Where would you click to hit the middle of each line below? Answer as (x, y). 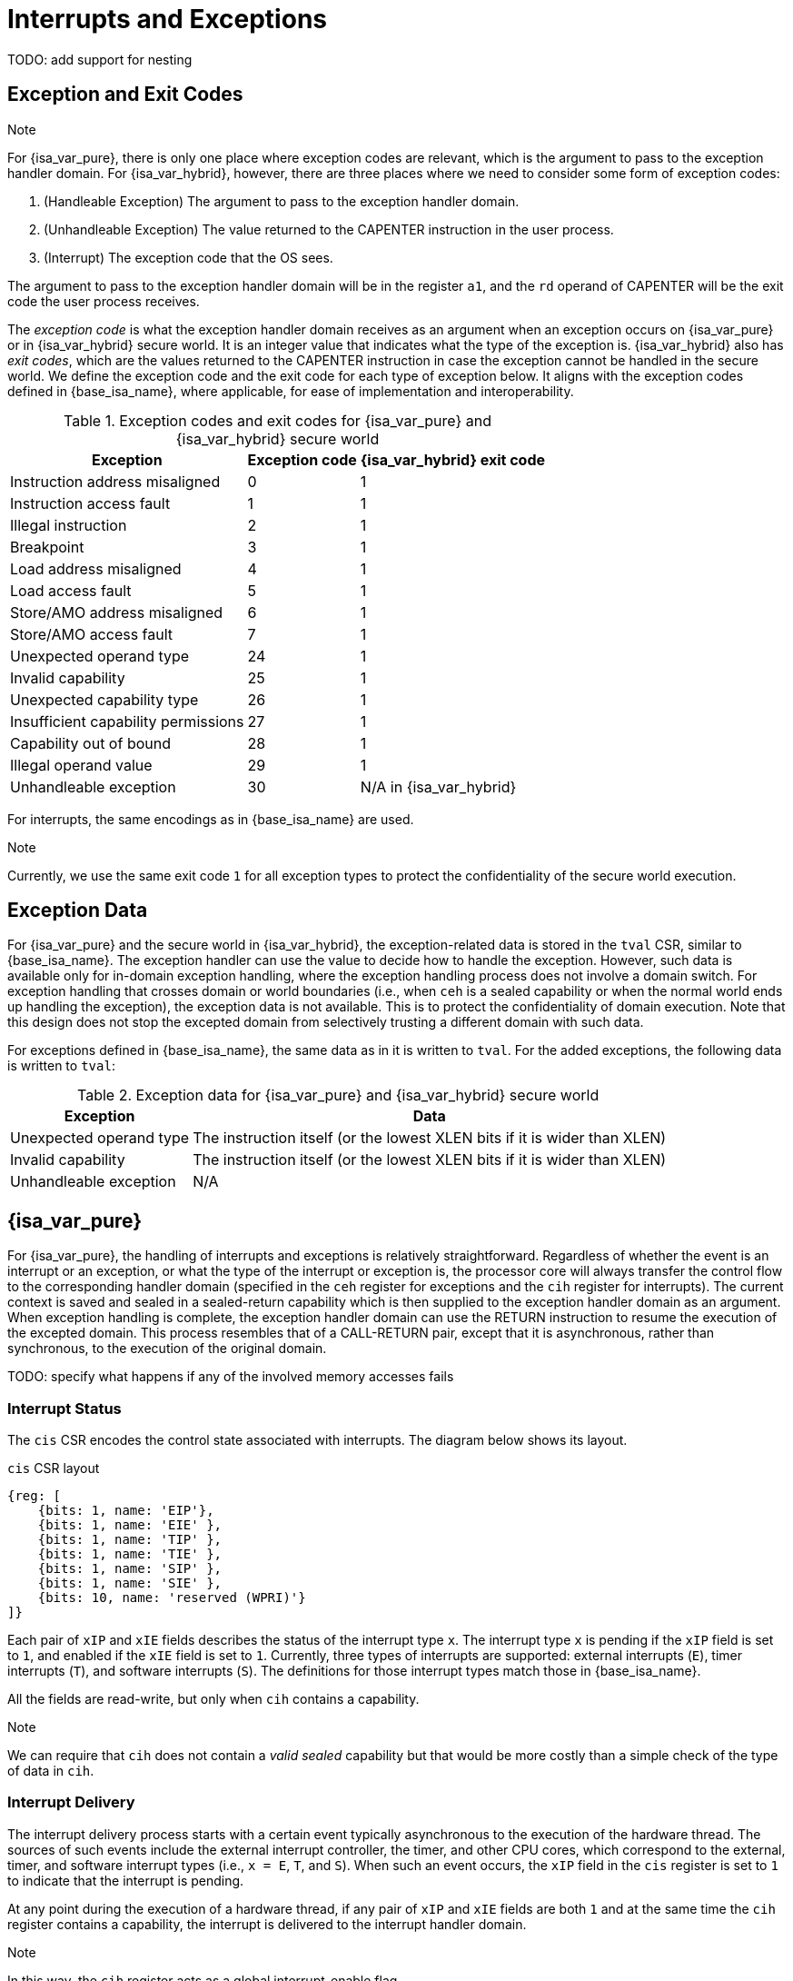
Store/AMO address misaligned (117, 612)
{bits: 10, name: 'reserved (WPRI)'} (172, 1598)
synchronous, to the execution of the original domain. (167, 1349)
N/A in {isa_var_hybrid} (438, 786)
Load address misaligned (96, 568)
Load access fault (71, 590)
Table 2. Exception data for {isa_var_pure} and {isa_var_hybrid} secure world (338, 1095)
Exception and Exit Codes (125, 95)
